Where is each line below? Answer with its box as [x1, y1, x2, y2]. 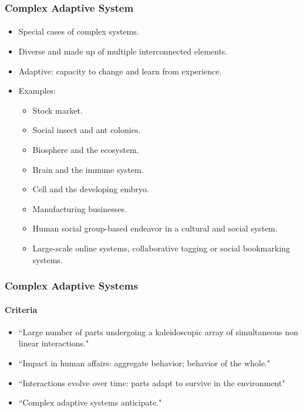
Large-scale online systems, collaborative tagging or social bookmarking [32, 241, 290, 254]
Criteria [5, 303, 38, 315]
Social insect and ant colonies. [32, 124, 141, 136]
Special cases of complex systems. [18, 25, 139, 38]
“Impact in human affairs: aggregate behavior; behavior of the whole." [18, 356, 270, 369]
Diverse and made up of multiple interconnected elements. [18, 45, 228, 57]
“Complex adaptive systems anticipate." [18, 396, 162, 408]
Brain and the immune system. [32, 163, 144, 175]
